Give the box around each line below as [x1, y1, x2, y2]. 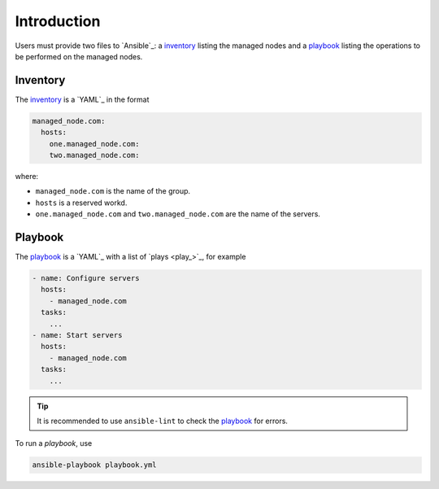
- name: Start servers [32, 330, 123, 339]
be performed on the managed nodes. [15, 51, 143, 61]
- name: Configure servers [32, 273, 140, 283]
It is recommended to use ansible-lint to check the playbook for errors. [37, 416, 289, 426]
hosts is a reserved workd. [35, 198, 128, 207]
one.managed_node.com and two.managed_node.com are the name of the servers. [35, 209, 321, 219]
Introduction [15, 12, 101, 30]
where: [15, 171, 39, 181]
